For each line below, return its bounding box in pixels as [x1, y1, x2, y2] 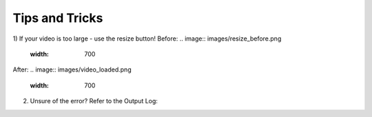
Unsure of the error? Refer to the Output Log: [30, 97, 158, 105]
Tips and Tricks [12, 10, 103, 25]
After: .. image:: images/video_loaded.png [12, 65, 132, 74]
